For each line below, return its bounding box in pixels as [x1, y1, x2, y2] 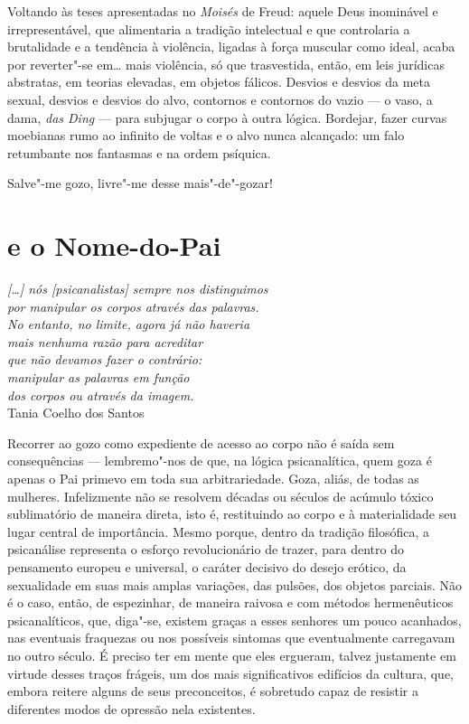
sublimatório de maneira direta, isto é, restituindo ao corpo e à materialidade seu [7, 504, 457, 523]
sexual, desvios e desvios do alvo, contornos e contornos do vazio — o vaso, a [7, 89, 433, 108]
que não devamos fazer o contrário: [7, 350, 202, 369]
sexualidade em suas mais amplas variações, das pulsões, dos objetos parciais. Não [7, 575, 463, 594]
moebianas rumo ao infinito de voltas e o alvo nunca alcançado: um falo [7, 126, 405, 145]
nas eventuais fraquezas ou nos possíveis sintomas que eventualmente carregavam [7, 628, 455, 647]
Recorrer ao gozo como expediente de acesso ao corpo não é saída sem [7, 433, 395, 452]
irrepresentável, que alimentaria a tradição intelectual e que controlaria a [7, 19, 410, 38]
